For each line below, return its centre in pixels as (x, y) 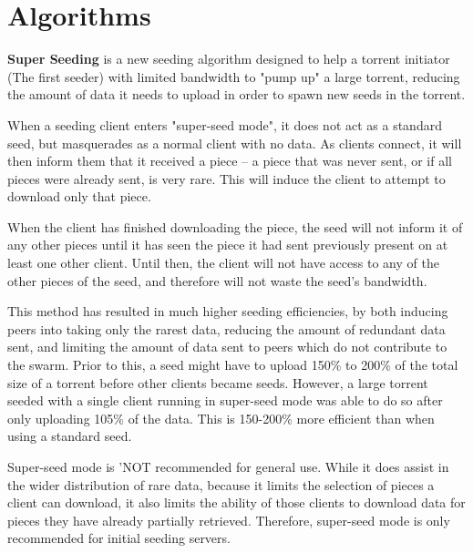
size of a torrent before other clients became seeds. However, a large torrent (218, 382)
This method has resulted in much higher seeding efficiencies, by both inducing (228, 311)
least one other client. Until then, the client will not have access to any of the (223, 263)
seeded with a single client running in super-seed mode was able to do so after (225, 400)
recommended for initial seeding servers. (119, 538)
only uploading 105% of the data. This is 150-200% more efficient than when (221, 418)
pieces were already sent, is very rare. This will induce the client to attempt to (226, 178)
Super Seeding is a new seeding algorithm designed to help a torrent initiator (229, 59)
